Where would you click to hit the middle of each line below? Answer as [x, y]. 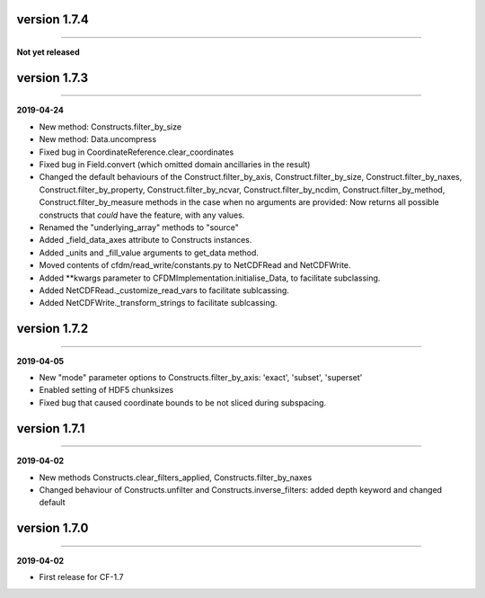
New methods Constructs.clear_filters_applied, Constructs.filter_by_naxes [176, 478]
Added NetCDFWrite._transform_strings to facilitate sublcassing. [158, 303]
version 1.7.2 [53, 329]
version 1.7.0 [53, 528]
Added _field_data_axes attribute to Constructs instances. [145, 240]
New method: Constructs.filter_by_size [110, 127]
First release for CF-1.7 [81, 577]
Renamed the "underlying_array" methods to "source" [139, 227]
